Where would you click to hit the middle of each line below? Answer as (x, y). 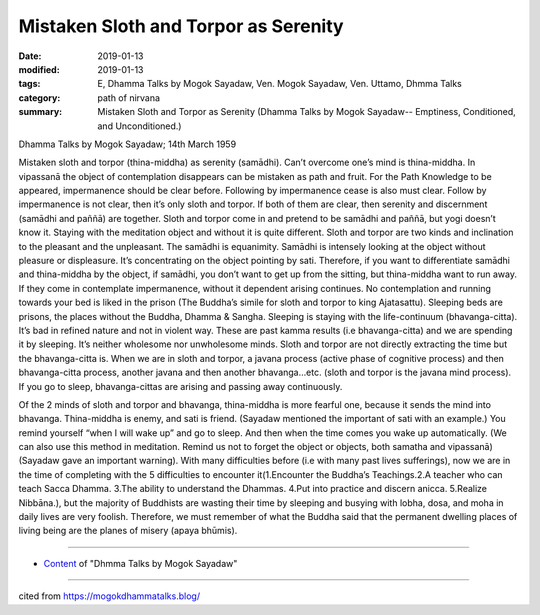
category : (39, 97)
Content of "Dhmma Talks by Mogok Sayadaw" (140, 563)
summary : (40, 112)
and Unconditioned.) (139, 126)
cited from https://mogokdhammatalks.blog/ (109, 596)
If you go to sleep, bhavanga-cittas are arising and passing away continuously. (180, 386)
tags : (29, 84)
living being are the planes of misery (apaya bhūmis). (128, 531)
